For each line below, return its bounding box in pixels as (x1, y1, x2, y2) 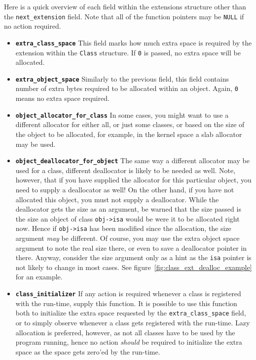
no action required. (4, 21, 61, 31)
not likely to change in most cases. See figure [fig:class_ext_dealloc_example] (15, 262, 252, 272)
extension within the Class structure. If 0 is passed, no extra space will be (15, 47, 241, 57)
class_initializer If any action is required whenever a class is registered (15, 288, 241, 299)
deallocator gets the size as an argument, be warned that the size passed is (15, 204, 241, 214)
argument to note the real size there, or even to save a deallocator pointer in (15, 242, 247, 253)
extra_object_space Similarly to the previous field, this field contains (15, 73, 229, 84)
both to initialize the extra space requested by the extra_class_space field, (15, 308, 246, 318)
